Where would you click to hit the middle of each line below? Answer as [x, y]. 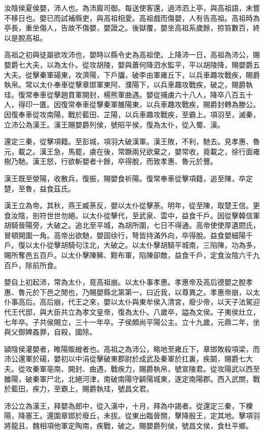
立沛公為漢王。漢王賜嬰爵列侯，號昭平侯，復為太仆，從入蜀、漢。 [114, 124]
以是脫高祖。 [25, 37]
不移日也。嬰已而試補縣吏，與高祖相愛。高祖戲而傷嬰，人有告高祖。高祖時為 [132, 18]
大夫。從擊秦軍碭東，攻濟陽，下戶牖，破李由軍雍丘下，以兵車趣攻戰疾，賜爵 [132, 74]
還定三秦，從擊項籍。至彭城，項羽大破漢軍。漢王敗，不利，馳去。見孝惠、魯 [132, 141]
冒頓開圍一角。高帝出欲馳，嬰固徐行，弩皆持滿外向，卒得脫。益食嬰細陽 [125, 235]
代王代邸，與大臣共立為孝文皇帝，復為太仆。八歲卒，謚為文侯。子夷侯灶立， [132, 312]
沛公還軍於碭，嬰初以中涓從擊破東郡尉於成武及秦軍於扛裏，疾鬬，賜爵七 [125, 359]
